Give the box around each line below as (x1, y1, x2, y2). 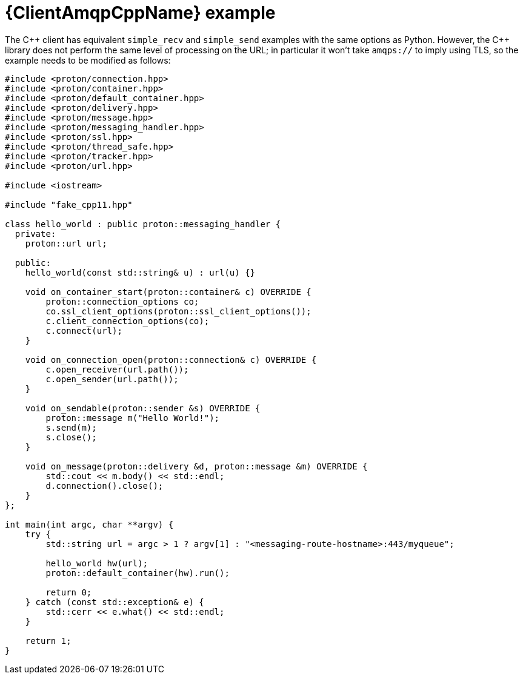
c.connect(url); (45, 325, 122, 336)
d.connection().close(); (45, 480, 164, 491)
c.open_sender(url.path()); (45, 374, 179, 384)
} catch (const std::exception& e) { (25, 597, 204, 607)
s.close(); (45, 432, 97, 442)
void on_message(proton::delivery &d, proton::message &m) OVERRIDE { (25, 461, 368, 471)
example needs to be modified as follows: (5, 55, 171, 65)
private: (15, 228, 56, 239)
